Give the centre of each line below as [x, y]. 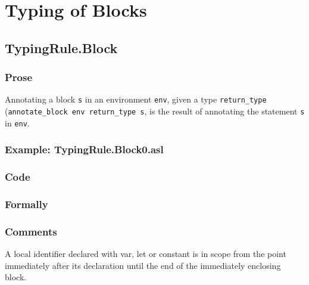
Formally [26, 204]
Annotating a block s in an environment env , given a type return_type [136, 99]
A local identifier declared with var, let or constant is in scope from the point [146, 254]
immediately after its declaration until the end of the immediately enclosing [143, 265]
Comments [31, 231]
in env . [17, 123]
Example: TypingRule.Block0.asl [84, 149]
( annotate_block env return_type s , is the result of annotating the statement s [155, 111]
